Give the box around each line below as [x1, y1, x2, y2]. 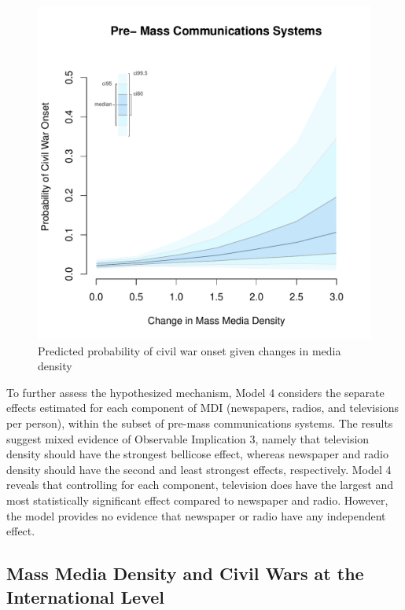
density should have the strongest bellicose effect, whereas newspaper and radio [6, 446, 388, 462]
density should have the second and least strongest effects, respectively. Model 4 [6, 461, 392, 477]
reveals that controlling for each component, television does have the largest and [6, 476, 393, 493]
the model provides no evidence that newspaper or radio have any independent [6, 507, 386, 524]
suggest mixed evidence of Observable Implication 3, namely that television [6, 430, 370, 446]
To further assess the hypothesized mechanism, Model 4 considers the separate [6, 384, 385, 400]
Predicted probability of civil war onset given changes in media [38, 342, 341, 358]
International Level [6, 584, 164, 608]
